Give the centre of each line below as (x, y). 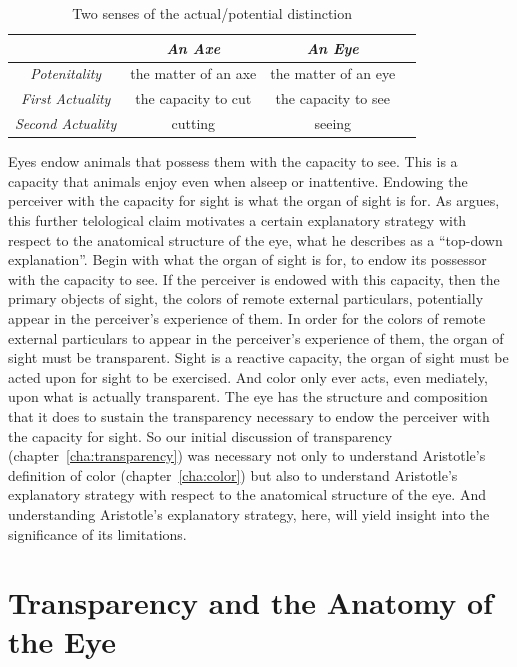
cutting (193, 123)
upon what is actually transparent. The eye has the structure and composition (248, 396)
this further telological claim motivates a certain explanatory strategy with (237, 220)
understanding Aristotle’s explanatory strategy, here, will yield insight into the (249, 513)
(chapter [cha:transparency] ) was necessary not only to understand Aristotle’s (247, 455)
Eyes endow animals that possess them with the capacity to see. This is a (233, 161)
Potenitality (66, 73)
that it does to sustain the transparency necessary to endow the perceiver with (249, 415)
